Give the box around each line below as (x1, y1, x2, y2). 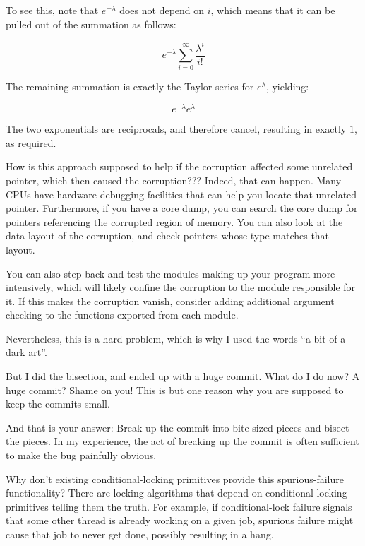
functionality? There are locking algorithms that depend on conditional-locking (6, 485, 347, 500)
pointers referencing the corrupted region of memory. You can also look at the (6, 214, 343, 229)
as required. (6, 135, 56, 150)
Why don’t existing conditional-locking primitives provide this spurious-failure (6, 471, 344, 486)
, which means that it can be (210, 3, 335, 17)
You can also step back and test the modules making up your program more (6, 266, 335, 280)
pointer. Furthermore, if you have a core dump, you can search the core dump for (6, 201, 358, 215)
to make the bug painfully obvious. (6, 448, 157, 463)
